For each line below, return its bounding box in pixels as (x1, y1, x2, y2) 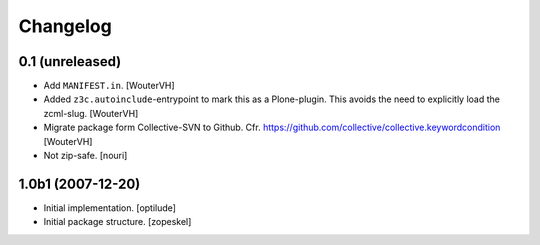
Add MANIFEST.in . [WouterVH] (43, 80, 175, 92)
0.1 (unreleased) (18, 53, 122, 70)
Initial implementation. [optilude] (43, 201, 177, 214)
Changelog (18, 15, 112, 37)
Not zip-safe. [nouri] (43, 150, 128, 162)
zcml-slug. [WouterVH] (43, 107, 139, 119)
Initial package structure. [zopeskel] (43, 216, 192, 228)
